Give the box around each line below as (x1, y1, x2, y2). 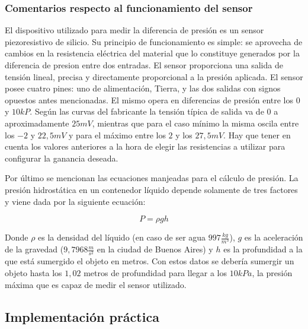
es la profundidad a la (223, 243, 303, 255)
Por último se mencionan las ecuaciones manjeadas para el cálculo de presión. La (5, 172, 299, 184)
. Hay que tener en (223, 128, 291, 141)
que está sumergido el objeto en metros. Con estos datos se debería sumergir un (5, 255, 294, 267)
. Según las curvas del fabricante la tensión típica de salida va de (30, 105, 264, 118)
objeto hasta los (5, 267, 62, 279)
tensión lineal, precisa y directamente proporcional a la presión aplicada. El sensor (5, 70, 303, 83)
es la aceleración (244, 231, 303, 243)
